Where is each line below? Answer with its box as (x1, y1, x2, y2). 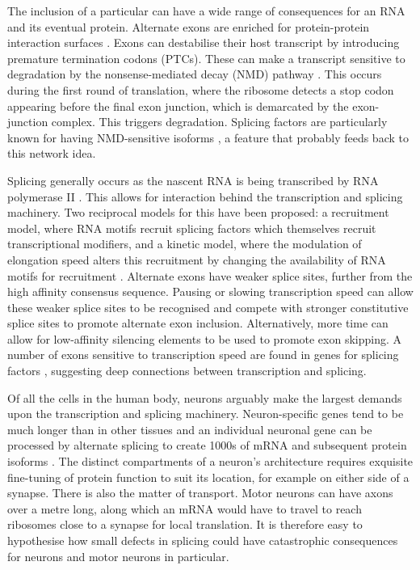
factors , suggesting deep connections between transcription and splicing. (7, 362, 367, 379)
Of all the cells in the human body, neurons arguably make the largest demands (7, 389, 402, 406)
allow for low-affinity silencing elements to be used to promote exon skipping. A (7, 330, 402, 347)
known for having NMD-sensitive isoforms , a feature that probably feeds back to (7, 129, 409, 146)
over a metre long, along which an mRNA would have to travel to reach (7, 500, 362, 517)
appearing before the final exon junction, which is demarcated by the (7, 97, 349, 114)
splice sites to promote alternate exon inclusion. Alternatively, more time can (7, 315, 388, 331)
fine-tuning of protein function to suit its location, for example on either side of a (7, 468, 409, 485)
